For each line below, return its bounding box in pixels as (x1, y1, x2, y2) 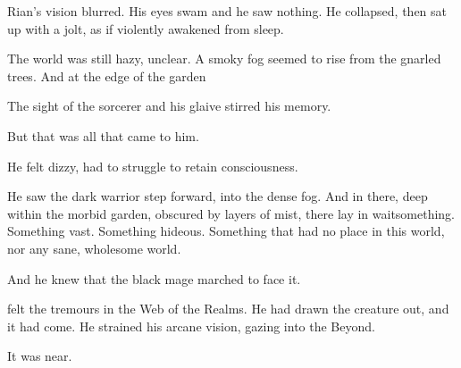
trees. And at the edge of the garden (7, 66, 206, 85)
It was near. (7, 347, 72, 365)
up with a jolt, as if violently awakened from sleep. (7, 19, 284, 38)
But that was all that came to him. (7, 126, 199, 145)
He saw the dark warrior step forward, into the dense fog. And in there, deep (7, 187, 428, 205)
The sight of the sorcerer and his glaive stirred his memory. (7, 96, 331, 115)
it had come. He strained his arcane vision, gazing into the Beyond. (7, 316, 375, 335)
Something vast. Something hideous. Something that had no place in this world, (7, 222, 445, 240)
